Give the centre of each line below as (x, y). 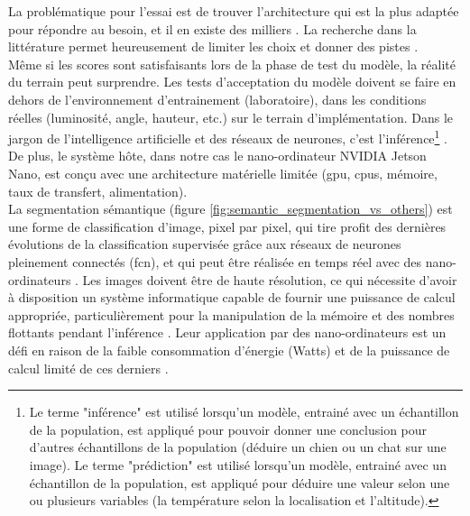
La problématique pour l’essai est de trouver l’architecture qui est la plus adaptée (234, 11)
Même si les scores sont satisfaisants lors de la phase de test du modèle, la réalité (232, 64)
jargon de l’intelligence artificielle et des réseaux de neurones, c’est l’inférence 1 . (228, 137)
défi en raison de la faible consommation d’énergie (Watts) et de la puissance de (229, 350)
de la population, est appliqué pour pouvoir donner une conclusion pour (228, 429)
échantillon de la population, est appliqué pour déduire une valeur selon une (240, 482)
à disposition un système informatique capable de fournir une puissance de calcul (232, 297)
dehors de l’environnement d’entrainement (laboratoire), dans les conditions (217, 99)
